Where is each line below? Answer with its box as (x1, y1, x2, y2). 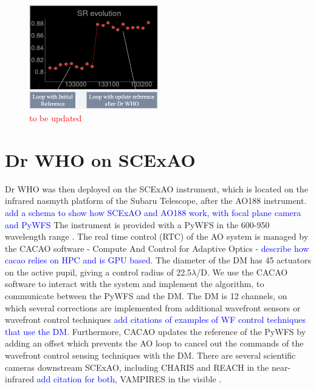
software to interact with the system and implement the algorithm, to (5, 277, 264, 290)
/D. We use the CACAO (196, 265, 288, 278)
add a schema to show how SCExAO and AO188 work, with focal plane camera (5, 206, 301, 218)
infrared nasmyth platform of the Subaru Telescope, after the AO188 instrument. (5, 194, 307, 207)
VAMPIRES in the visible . (120, 373, 222, 385)
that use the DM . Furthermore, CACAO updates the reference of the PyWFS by (5, 325, 306, 337)
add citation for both (36, 373, 115, 385)
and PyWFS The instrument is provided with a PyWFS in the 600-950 (5, 218, 270, 231)
